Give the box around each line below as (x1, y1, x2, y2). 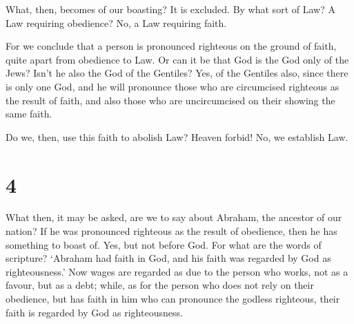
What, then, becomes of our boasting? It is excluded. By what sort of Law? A (6, 2, 335, 16)
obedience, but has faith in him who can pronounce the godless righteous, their (6, 292, 340, 306)
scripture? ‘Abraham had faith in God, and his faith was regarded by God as (6, 251, 331, 265)
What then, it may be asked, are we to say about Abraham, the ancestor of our (6, 210, 342, 225)
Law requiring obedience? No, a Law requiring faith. (6, 15, 227, 30)
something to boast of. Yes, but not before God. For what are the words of (6, 237, 322, 251)
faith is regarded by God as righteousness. (6, 305, 183, 319)
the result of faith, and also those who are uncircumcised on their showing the (6, 93, 335, 107)
